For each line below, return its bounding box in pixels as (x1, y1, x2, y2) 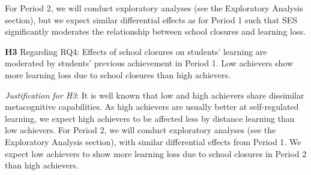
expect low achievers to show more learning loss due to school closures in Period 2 (5, 147, 307, 159)
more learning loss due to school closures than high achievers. (5, 68, 231, 81)
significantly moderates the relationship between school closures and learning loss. (5, 25, 306, 38)
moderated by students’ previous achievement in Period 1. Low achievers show (5, 57, 294, 69)
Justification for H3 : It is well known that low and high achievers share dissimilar (5, 88, 304, 101)
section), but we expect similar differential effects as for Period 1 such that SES (5, 13, 298, 26)
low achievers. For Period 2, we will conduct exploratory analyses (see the (5, 124, 276, 136)
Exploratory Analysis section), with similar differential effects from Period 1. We (5, 135, 301, 148)
